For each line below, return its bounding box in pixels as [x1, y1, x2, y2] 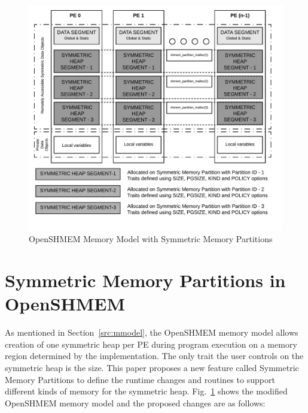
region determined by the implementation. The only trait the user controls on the [5, 349, 304, 362]
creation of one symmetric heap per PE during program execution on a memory [5, 337, 297, 350]
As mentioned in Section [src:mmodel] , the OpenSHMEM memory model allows [5, 326, 298, 339]
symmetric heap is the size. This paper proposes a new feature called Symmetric [5, 361, 299, 374]
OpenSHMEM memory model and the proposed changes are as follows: [5, 396, 266, 409]
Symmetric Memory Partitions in [5, 268, 286, 293]
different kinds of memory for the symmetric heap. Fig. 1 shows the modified [5, 385, 288, 397]
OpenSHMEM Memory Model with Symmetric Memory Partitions [29, 233, 273, 245]
